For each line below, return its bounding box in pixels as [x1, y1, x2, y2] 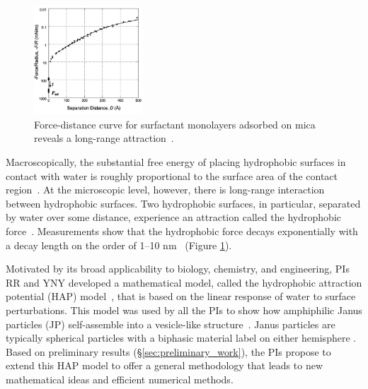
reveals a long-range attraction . [34, 131, 174, 145]
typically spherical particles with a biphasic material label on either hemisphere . [6, 330, 357, 345]
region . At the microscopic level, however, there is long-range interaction [6, 182, 325, 197]
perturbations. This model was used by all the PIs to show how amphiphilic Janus [6, 302, 362, 317]
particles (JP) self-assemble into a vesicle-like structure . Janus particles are [6, 316, 335, 331]
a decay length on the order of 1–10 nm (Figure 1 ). [6, 237, 232, 252]
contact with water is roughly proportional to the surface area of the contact [6, 168, 338, 183]
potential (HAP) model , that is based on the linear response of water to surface [6, 289, 356, 304]
